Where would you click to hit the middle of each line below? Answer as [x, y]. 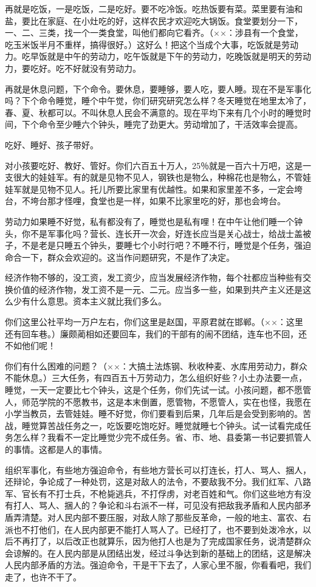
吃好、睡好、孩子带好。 [52, 144]
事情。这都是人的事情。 [60, 449]
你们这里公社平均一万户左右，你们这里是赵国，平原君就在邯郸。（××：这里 [154, 322]
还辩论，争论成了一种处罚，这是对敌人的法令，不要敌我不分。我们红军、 [149, 482]
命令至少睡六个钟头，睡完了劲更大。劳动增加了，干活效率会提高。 [170, 124]
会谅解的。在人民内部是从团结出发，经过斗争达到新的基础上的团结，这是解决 [158, 553]
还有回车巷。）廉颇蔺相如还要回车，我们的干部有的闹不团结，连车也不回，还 [156, 333]
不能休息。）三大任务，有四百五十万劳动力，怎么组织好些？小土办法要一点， [156, 378]
